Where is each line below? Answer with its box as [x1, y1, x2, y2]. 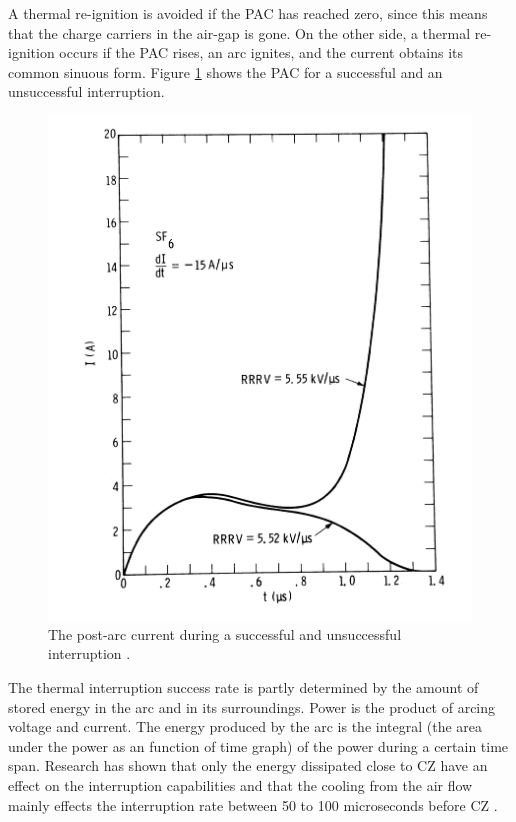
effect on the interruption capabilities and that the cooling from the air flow [8, 774, 473, 795]
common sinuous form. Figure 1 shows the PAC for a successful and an [8, 61, 443, 82]
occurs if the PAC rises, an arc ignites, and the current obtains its [59, 42, 464, 63]
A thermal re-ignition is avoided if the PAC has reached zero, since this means [8, 3, 488, 23]
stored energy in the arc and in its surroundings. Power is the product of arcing [8, 696, 496, 717]
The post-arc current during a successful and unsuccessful [48, 623, 402, 644]
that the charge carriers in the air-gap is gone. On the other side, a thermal [8, 22, 471, 43]
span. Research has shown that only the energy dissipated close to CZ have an [8, 755, 488, 776]
